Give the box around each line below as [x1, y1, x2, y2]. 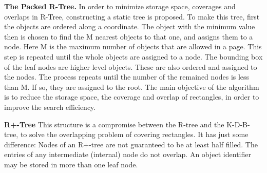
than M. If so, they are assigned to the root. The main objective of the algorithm [4, 81, 259, 92]
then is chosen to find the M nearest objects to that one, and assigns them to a [4, 31, 253, 42]
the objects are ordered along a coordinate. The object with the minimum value [4, 21, 255, 32]
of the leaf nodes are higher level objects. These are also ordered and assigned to [4, 61, 257, 72]
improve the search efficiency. [4, 101, 96, 112]
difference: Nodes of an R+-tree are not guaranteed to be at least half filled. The [4, 139, 258, 149]
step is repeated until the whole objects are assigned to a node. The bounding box [4, 51, 263, 62]
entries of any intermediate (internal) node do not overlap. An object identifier [4, 149, 251, 160]
